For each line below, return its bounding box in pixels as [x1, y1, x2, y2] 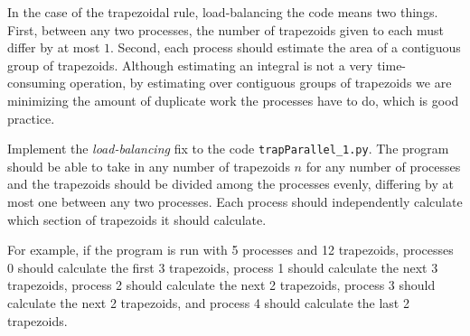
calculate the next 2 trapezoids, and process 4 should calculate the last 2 [7, 293, 409, 312]
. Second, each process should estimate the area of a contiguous [110, 38, 461, 57]
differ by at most [7, 38, 100, 57]
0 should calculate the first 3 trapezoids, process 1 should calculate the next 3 [7, 257, 438, 276]
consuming [7, 73, 66, 92]
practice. [7, 108, 55, 127]
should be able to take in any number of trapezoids [7, 156, 290, 175]
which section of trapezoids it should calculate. [7, 210, 267, 229]
